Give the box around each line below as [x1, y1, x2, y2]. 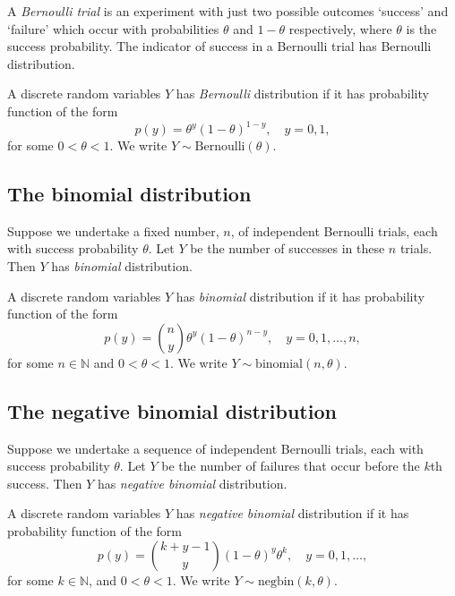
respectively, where [288, 19, 392, 38]
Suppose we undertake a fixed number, [7, 221, 219, 240]
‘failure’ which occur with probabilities [7, 19, 219, 38]
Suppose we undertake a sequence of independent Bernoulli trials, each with [7, 438, 424, 457]
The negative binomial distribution [7, 396, 337, 424]
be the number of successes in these [190, 239, 385, 258]
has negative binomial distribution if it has [176, 504, 409, 523]
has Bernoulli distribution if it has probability [176, 84, 429, 103]
